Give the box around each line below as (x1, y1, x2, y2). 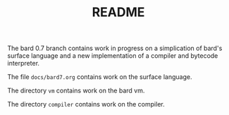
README (92, 4, 145, 20)
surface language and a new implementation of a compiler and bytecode (7, 52, 218, 60)
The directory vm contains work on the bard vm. (7, 86, 145, 95)
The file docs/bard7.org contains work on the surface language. (7, 73, 192, 81)
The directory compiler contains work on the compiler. (7, 100, 165, 109)
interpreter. (7, 59, 40, 68)
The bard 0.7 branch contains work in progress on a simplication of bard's (7, 44, 223, 53)
